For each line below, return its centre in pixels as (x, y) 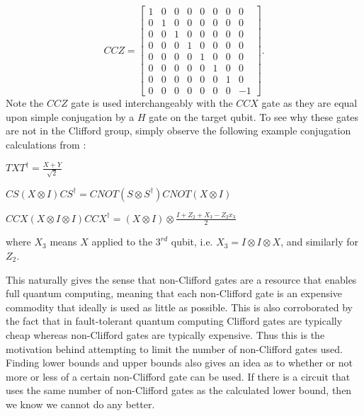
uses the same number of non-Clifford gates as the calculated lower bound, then (179, 390)
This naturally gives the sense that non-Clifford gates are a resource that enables (181, 279)
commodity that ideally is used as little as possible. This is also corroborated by (180, 307)
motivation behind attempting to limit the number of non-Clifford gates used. (174, 348)
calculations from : (46, 145)
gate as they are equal (309, 103)
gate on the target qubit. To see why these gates (254, 116)
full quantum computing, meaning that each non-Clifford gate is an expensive (174, 293)
